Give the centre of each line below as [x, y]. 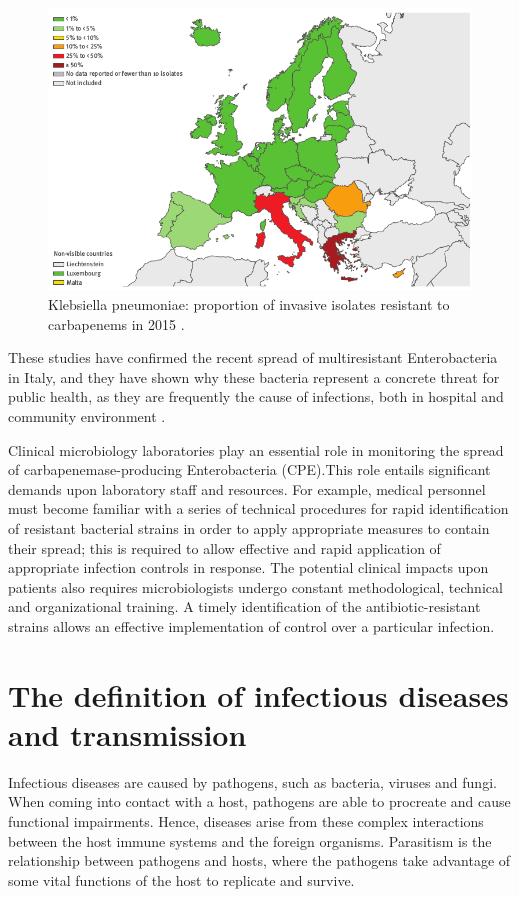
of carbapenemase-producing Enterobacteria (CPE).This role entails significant [249, 469]
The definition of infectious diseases [258, 694]
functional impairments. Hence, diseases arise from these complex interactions [246, 821]
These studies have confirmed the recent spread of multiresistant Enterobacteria [253, 357]
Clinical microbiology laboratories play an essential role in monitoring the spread [256, 449]
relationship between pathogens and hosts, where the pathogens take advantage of [259, 860]
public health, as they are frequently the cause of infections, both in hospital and [256, 396]
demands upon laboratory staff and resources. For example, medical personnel [247, 488]
